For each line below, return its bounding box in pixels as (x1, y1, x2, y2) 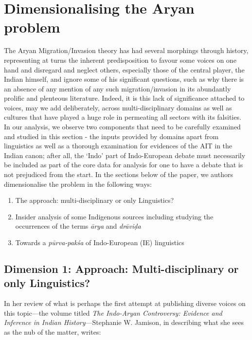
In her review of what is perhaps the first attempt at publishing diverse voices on (4, 298, 246, 308)
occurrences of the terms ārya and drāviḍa (15, 221, 141, 231)
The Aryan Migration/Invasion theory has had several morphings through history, (4, 45, 249, 55)
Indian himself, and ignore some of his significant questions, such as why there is (4, 74, 244, 84)
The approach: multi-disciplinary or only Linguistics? (15, 195, 174, 205)
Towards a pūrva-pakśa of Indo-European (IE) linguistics (15, 237, 184, 247)
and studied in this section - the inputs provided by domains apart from (4, 131, 219, 141)
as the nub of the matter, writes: (4, 326, 101, 337)
